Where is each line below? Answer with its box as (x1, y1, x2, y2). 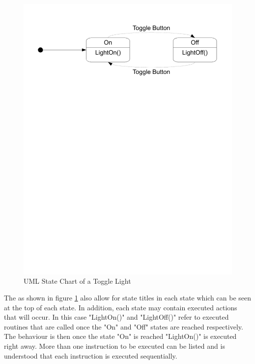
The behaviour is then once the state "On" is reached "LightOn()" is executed (4, 331, 237, 341)
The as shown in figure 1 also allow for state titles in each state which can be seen (4, 293, 251, 303)
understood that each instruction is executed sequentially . (4, 350, 177, 361)
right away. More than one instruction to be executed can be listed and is (4, 341, 225, 351)
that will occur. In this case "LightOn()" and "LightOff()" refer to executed (4, 312, 229, 322)
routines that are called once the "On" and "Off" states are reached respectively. (4, 321, 243, 331)
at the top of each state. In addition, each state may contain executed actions (4, 302, 237, 312)
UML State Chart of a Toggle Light (24, 276, 131, 286)
